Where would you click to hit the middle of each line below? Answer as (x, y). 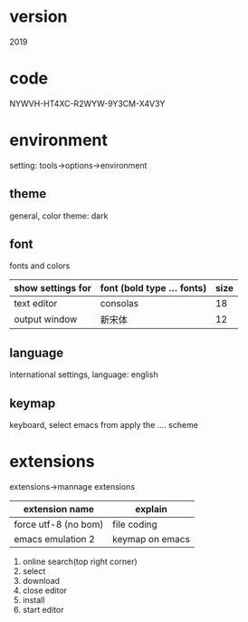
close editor (45, 590)
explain (151, 509)
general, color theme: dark (59, 216)
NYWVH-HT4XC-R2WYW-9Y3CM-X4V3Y (87, 103)
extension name (59, 509)
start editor (43, 610)
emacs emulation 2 (54, 539)
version (38, 17)
